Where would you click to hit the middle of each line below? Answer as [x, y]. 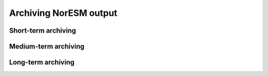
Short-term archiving [43, 31]
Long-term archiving [42, 62]
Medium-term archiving [47, 46]
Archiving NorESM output [63, 13]
